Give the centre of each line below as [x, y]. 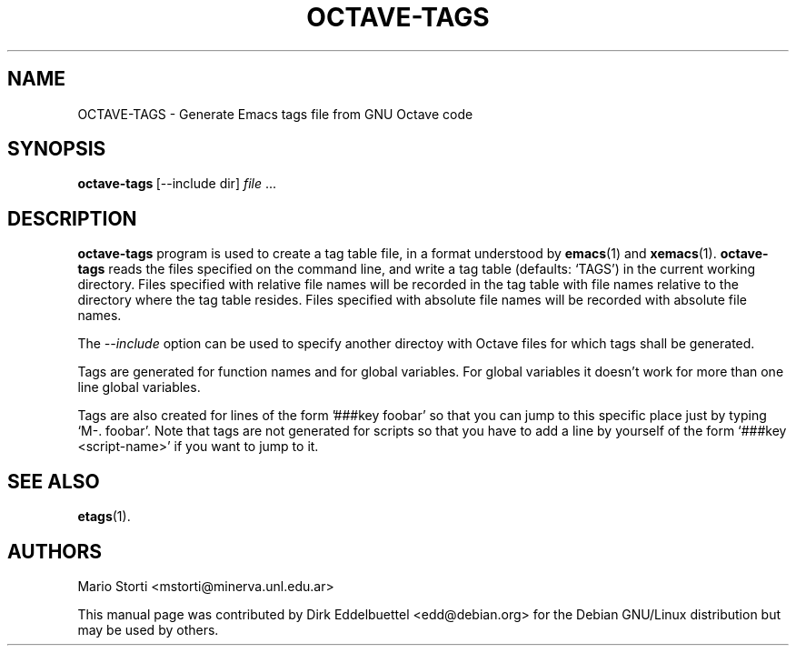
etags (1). [104, 517]
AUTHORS [55, 551]
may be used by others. [148, 629]
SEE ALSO [54, 481]
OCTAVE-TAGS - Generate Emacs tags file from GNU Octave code [275, 114]
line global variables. [139, 387]
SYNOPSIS [57, 149]
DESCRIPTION [72, 218]
